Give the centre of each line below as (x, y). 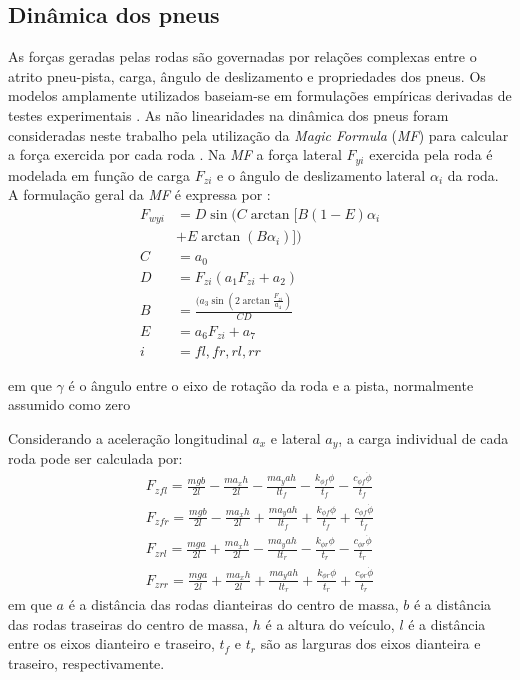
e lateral (295, 437)
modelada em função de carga (99, 174)
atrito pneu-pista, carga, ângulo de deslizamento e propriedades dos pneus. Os (247, 75)
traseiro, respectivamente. (86, 662)
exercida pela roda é (431, 154)
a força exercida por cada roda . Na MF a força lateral (175, 154)
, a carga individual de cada (423, 437)
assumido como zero (69, 404)
